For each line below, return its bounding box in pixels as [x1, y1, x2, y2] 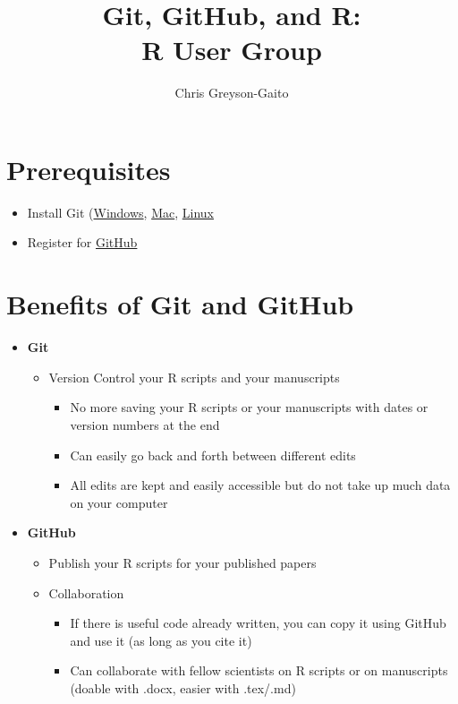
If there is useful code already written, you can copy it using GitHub [70, 614, 446, 632]
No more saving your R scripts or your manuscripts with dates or [70, 398, 428, 416]
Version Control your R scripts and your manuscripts [48, 367, 340, 386]
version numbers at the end [70, 415, 220, 434]
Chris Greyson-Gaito [174, 83, 289, 102]
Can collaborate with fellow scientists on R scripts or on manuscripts [70, 661, 448, 680]
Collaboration [48, 583, 124, 602]
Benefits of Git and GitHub [6, 286, 354, 322]
